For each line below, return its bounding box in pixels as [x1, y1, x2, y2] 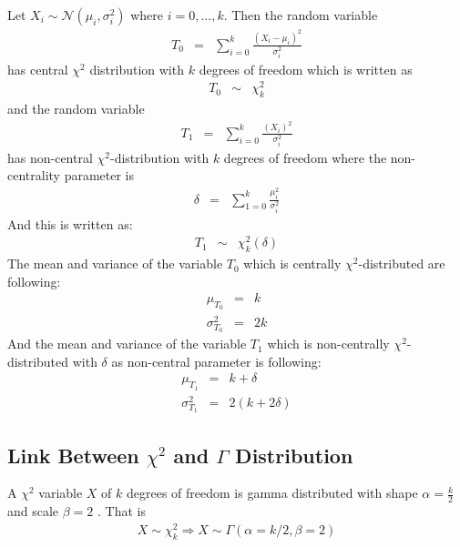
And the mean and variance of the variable [7, 334, 247, 353]
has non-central [7, 147, 93, 167]
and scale [7, 501, 59, 521]
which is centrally [243, 254, 342, 273]
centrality [7, 166, 60, 185]
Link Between [7, 441, 139, 469]
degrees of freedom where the [223, 147, 387, 167]
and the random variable [7, 99, 145, 118]
